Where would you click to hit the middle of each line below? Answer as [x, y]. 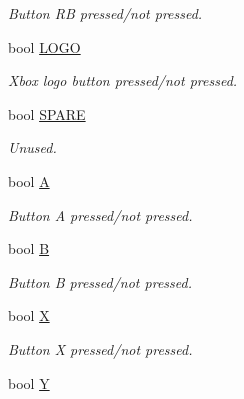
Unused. [32, 147]
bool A [29, 180]
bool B [29, 248]
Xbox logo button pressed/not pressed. [123, 80]
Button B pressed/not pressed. [100, 281]
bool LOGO [44, 46]
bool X [29, 315]
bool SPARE [47, 113]
